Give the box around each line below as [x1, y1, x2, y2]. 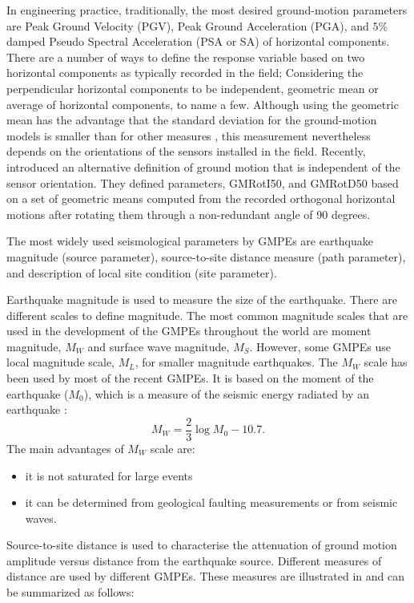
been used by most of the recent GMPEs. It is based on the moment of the [6, 370, 374, 386]
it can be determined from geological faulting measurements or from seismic [25, 494, 398, 511]
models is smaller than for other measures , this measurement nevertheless [6, 127, 371, 144]
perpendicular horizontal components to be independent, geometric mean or [6, 79, 379, 96]
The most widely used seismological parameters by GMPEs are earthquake [6, 233, 374, 249]
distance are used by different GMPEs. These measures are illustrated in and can [6, 568, 405, 585]
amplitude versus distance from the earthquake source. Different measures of [6, 552, 382, 569]
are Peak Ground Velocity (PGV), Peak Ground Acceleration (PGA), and [6, 17, 369, 34]
